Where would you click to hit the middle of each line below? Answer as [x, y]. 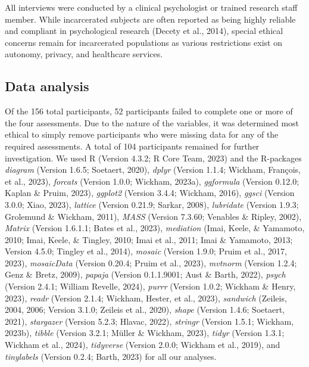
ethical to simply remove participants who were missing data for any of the [142, 134]
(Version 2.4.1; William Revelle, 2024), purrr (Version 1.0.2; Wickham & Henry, [150, 286]
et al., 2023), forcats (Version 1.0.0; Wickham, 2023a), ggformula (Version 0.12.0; [152, 181]
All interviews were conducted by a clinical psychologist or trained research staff [151, 7]
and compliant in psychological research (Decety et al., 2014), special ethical [144, 31]
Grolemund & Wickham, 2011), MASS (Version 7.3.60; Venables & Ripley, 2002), [153, 216]
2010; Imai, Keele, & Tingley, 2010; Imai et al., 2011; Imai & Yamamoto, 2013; [149, 239]
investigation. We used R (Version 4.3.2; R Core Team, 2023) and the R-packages [153, 158]
